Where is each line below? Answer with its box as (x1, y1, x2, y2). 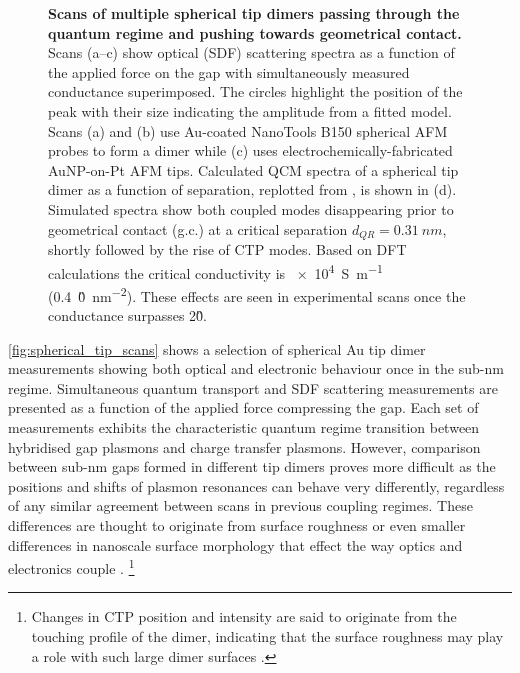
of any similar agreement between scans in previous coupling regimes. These (8, 495, 473, 516)
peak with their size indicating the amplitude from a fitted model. (48, 100, 452, 121)
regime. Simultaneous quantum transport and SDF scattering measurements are (8, 377, 498, 398)
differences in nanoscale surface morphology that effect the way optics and (8, 534, 463, 555)
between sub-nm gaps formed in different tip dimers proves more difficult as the (8, 456, 496, 477)
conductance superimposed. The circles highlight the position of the (48, 81, 463, 102)
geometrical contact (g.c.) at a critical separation (48, 218, 348, 239)
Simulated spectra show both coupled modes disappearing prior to (48, 198, 454, 219)
